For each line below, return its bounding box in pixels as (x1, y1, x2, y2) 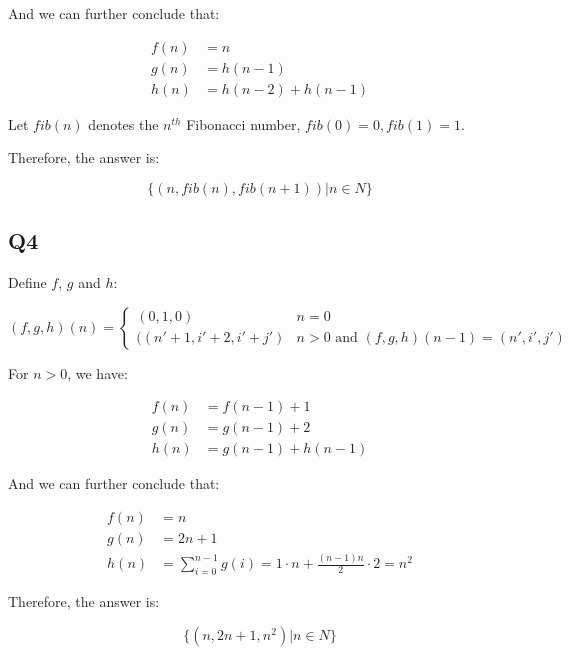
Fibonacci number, (186, 113, 301, 134)
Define (8, 272, 47, 293)
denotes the (88, 113, 159, 134)
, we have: (67, 362, 128, 383)
